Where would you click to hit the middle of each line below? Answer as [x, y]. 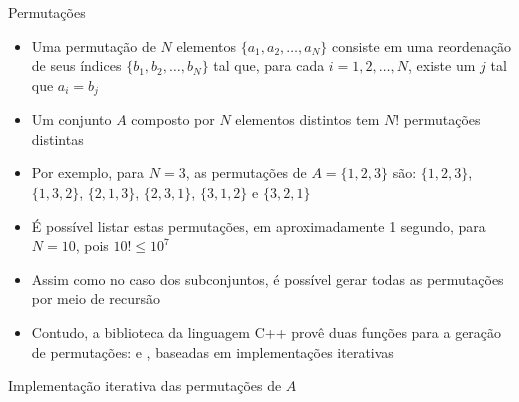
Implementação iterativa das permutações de [145, 385]
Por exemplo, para [88, 172]
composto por [173, 119]
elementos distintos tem [307, 119]
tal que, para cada [269, 65]
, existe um [442, 65]
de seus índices [76, 65]
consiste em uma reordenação [422, 45]
